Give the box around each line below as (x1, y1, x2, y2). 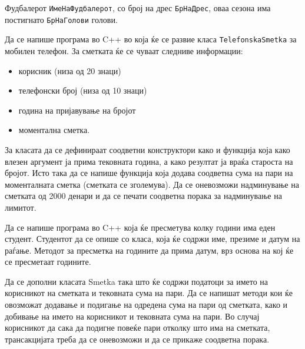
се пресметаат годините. (5, 255, 91, 268)
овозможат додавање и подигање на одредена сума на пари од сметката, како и (5, 298, 288, 311)
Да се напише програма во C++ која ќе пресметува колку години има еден (5, 221, 276, 233)
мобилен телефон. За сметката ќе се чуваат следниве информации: (5, 44, 243, 56)
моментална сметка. (18, 124, 90, 136)
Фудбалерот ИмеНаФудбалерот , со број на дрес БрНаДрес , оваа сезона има (5, 2, 271, 14)
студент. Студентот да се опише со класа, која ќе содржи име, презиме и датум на (5, 232, 300, 245)
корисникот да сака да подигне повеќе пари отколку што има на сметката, (5, 321, 270, 334)
